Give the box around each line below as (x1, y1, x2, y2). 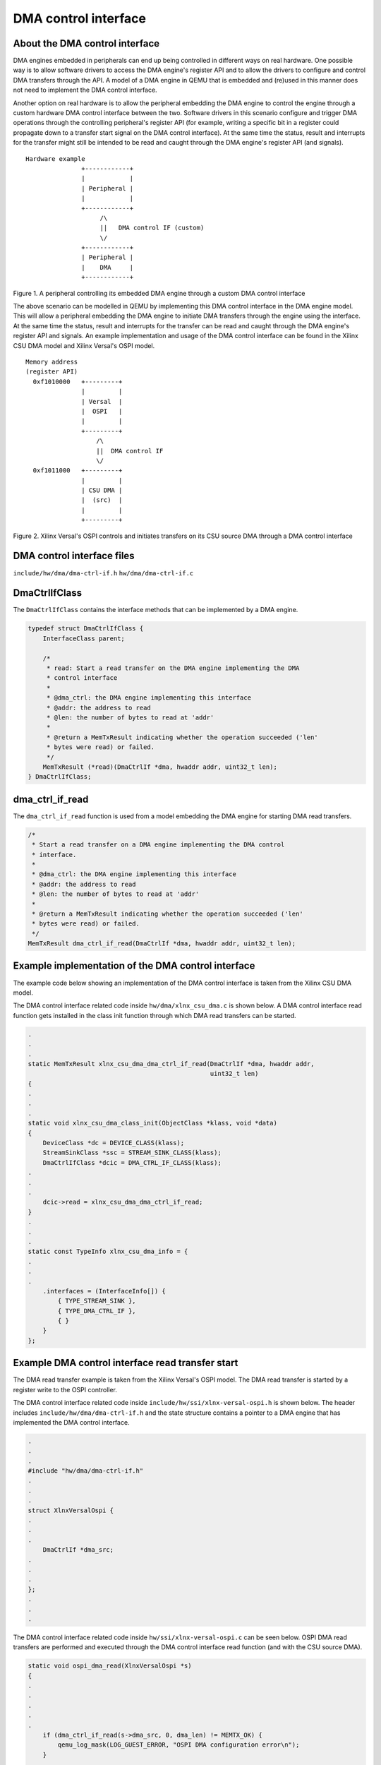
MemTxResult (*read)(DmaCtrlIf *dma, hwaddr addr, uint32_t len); (42, 762, 278, 771)
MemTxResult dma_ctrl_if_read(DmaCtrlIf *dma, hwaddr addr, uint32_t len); (28, 940, 296, 947)
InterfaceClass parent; (42, 634, 125, 642)
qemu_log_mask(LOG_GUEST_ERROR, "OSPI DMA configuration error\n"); (57, 1741, 300, 1749)
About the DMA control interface (13, 37, 160, 49)
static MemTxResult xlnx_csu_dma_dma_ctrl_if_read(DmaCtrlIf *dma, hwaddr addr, (28, 1060, 315, 1067)
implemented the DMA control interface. (13, 1418, 130, 1426)
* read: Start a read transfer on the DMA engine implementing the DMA (46, 664, 300, 672)
